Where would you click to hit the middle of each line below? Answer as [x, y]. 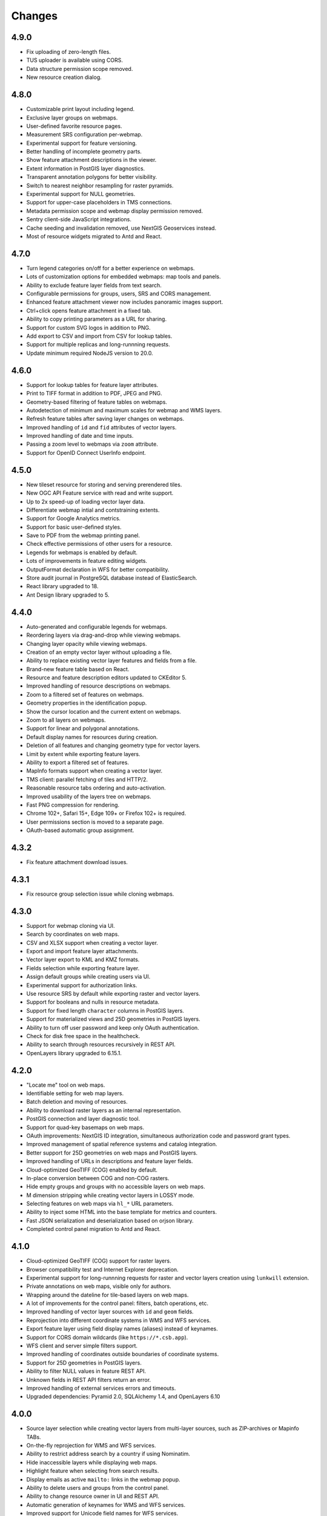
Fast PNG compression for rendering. [73, 805]
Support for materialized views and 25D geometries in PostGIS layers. [113, 1019]
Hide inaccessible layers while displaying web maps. [92, 1462]
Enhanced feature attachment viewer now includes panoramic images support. [125, 302]
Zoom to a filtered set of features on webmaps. [85, 694]
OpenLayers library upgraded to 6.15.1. [74, 1053]
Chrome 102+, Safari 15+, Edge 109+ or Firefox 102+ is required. [106, 813]
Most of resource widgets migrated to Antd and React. [94, 236]
